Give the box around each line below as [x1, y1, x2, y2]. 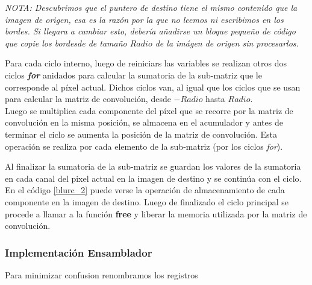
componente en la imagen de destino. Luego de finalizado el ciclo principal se [5, 195, 289, 208]
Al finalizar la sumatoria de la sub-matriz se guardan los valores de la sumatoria [5, 160, 301, 173]
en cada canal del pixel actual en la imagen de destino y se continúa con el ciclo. [5, 171, 302, 184]
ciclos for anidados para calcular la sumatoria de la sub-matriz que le [5, 68, 262, 81]
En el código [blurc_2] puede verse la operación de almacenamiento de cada [5, 184, 285, 196]
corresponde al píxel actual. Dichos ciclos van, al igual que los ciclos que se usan [5, 80, 301, 93]
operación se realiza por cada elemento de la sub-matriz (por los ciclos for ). [5, 139, 283, 152]
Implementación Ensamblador [5, 245, 152, 260]
